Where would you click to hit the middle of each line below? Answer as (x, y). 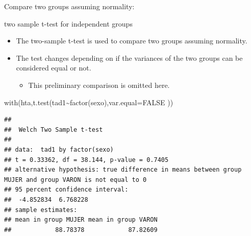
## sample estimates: (41, 210)
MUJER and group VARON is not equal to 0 (76, 180)
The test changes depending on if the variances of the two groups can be (129, 57)
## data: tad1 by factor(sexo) (59, 149)
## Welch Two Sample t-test (54, 129)
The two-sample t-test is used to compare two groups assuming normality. (132, 41)
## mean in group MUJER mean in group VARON (81, 220)
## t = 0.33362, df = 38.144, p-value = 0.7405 (86, 160)
